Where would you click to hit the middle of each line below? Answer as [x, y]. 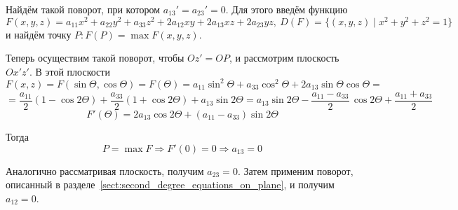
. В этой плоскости [69, 71]
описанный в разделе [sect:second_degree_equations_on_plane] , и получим [170, 184]
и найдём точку [39, 34]
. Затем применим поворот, [295, 170]
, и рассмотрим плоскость [284, 58]
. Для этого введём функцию [287, 9]
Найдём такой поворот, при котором [83, 9]
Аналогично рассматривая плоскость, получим [105, 170]
